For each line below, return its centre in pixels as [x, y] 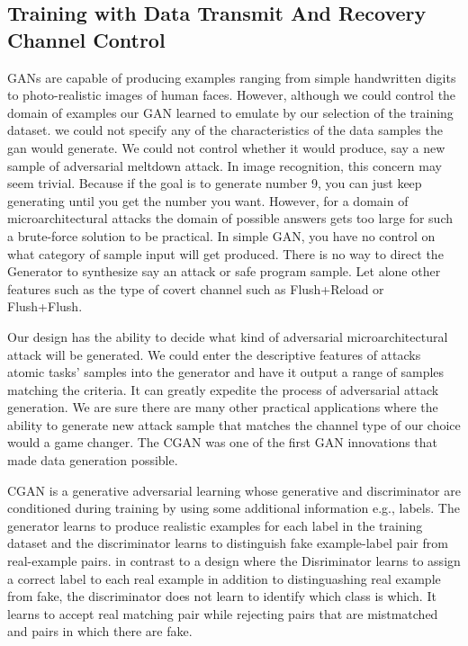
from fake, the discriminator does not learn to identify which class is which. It [222, 596]
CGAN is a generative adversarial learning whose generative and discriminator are [234, 490]
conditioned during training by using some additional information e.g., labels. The [234, 508]
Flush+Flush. [45, 306]
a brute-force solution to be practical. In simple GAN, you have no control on [221, 235]
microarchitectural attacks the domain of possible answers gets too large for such [230, 218]
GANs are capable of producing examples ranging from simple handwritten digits [232, 77]
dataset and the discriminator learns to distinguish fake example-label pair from [228, 543]
